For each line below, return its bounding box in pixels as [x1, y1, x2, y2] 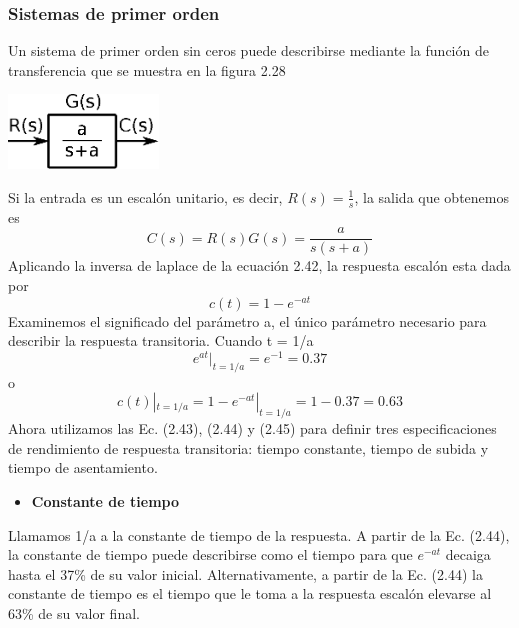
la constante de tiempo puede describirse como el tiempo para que [8, 544, 413, 565]
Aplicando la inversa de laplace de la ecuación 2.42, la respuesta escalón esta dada [8, 255, 511, 276]
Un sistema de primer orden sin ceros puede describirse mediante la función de [8, 40, 489, 61]
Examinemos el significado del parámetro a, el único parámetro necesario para [8, 310, 487, 331]
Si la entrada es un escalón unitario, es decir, [8, 186, 283, 207]
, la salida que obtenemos [354, 186, 509, 207]
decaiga [445, 544, 491, 565]
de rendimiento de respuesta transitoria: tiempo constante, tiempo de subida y [8, 437, 489, 458]
